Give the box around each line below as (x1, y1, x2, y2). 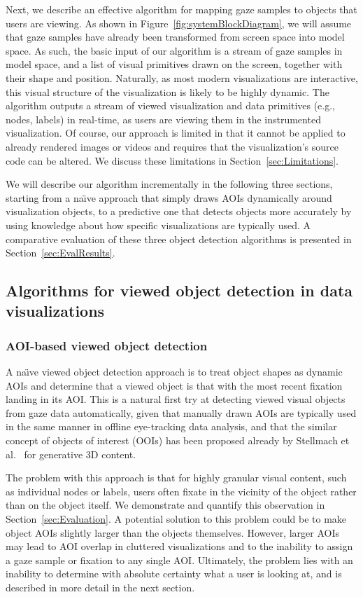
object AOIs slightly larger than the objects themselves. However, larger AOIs (6, 525, 339, 540)
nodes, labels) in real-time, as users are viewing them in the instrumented (6, 111, 321, 126)
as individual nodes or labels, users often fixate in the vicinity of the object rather (6, 483, 357, 498)
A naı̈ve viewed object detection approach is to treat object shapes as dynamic (6, 364, 343, 379)
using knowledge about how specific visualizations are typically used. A (6, 217, 311, 232)
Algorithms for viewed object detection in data (6, 280, 353, 301)
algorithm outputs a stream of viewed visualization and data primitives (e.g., (6, 98, 336, 113)
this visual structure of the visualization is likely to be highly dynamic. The (6, 84, 329, 99)
